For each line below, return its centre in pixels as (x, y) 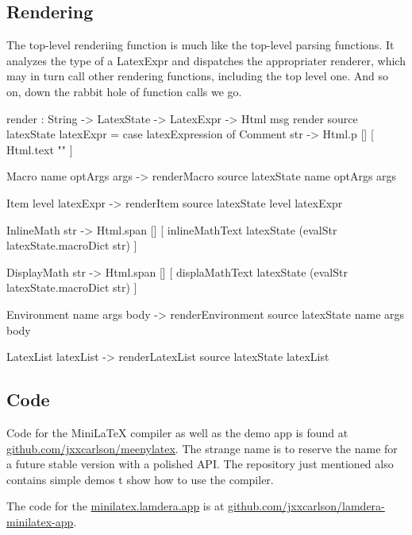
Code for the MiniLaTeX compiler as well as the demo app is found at (177, 432)
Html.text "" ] (40, 149)
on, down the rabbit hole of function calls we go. (124, 91)
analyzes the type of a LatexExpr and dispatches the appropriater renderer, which (206, 60)
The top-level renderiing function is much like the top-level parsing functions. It (200, 45)
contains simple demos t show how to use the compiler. (140, 479)
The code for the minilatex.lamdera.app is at (116, 506)
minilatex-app (40, 521)
